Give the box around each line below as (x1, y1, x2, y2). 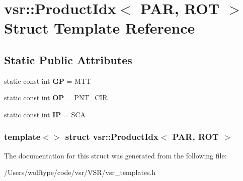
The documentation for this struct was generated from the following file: (4, 150, 227, 160)
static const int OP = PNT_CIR (4, 92, 108, 103)
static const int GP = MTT (4, 75, 92, 86)
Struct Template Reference (4, 18, 195, 38)
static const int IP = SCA (4, 109, 86, 119)
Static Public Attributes (4, 52, 132, 67)
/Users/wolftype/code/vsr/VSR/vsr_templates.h (4, 167, 156, 177)
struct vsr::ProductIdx (65, 130, 158, 143)
